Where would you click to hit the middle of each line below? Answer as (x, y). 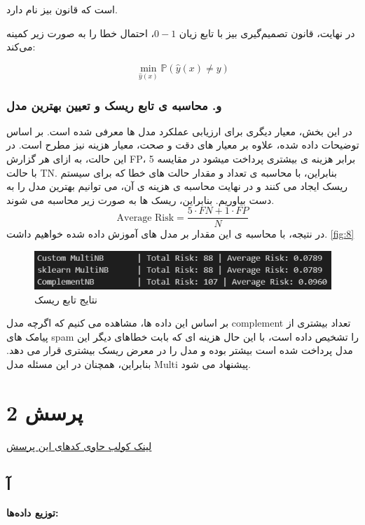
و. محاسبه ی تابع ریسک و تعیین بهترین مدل (114, 105)
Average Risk (145, 218)
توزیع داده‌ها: (33, 513)
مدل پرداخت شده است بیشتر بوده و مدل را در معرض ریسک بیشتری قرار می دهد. (180, 350)
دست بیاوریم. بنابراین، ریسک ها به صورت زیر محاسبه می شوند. (140, 199)
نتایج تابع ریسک (66, 299)
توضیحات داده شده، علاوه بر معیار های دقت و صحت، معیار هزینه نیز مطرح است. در (183, 145)
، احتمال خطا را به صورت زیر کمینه (81, 33)
